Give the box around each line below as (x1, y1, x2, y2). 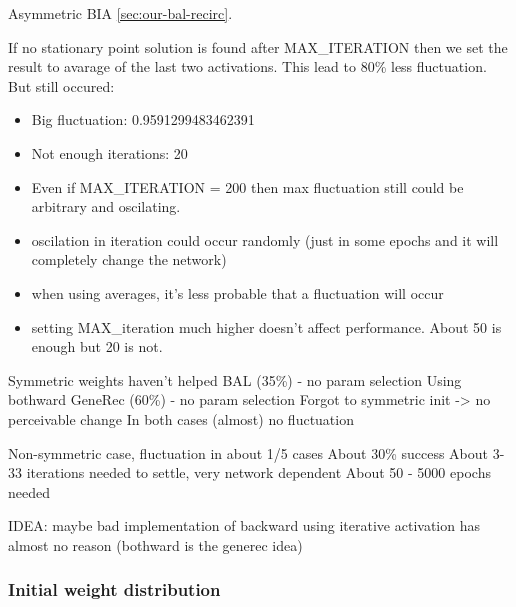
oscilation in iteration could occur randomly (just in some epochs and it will (31, 229, 499, 250)
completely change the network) (31, 249, 227, 270)
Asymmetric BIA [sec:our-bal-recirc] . (8, 3, 233, 23)
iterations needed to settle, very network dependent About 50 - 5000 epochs (26, 462, 491, 483)
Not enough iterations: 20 (31, 142, 188, 163)
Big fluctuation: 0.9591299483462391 (31, 109, 255, 130)
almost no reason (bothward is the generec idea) (8, 534, 303, 555)
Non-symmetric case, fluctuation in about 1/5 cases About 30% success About (8, 442, 489, 463)
